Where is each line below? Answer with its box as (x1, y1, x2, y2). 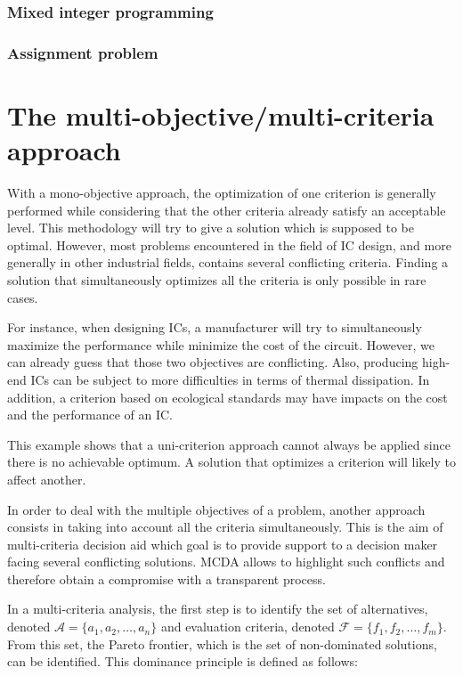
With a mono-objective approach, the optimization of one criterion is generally (7, 183, 436, 201)
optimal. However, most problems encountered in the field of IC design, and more (7, 235, 451, 254)
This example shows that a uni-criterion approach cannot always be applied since (7, 435, 451, 453)
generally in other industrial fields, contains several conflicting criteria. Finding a (7, 253, 449, 272)
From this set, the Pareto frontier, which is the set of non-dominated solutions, (7, 634, 437, 653)
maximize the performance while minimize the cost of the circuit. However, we (7, 335, 435, 354)
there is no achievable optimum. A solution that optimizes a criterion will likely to (7, 452, 456, 471)
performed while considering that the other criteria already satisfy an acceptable (7, 200, 446, 219)
